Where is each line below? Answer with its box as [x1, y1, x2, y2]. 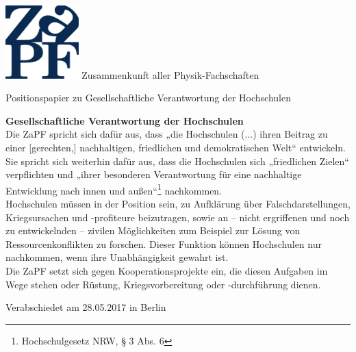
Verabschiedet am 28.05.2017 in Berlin [5, 300, 166, 314]
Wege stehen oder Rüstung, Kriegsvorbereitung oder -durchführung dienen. [5, 277, 321, 291]
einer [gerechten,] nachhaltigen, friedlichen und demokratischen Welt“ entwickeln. [5, 140, 346, 155]
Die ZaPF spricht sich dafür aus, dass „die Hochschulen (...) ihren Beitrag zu [5, 127, 328, 141]
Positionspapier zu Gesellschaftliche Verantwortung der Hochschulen [5, 90, 291, 105]
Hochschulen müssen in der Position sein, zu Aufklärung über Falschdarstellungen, [5, 197, 351, 211]
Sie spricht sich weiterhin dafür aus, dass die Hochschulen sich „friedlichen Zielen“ [5, 153, 349, 168]
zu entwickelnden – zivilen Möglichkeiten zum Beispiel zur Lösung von [5, 223, 301, 238]
